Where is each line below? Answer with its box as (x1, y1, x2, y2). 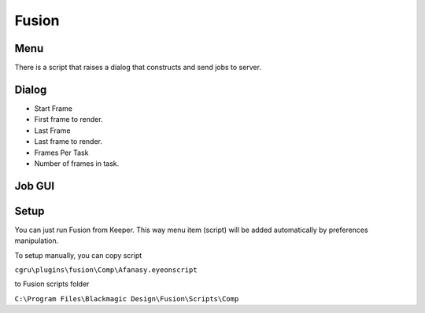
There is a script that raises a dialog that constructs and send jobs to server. (14, 63, 261, 72)
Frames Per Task (34, 148, 89, 157)
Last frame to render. (34, 137, 102, 146)
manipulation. (14, 236, 59, 245)
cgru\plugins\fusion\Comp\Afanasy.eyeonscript (14, 266, 198, 274)
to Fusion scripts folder (14, 279, 90, 289)
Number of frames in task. (34, 158, 120, 168)
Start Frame (34, 103, 72, 113)
